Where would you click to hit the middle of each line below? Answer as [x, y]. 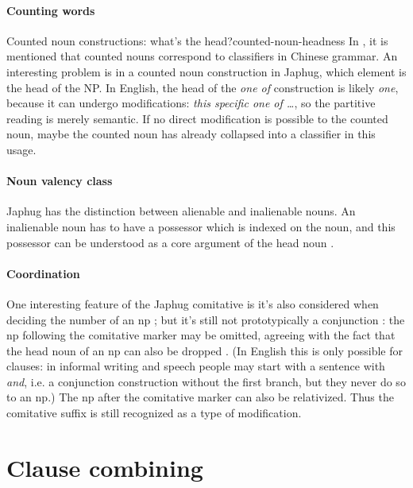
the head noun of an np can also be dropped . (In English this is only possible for [205, 350]
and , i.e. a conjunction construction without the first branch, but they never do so [206, 381]
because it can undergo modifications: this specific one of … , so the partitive [191, 103]
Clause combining [105, 467]
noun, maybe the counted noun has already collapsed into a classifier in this [191, 134]
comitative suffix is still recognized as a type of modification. [154, 413]
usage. [21, 149]
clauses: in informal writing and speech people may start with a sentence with [196, 366]
